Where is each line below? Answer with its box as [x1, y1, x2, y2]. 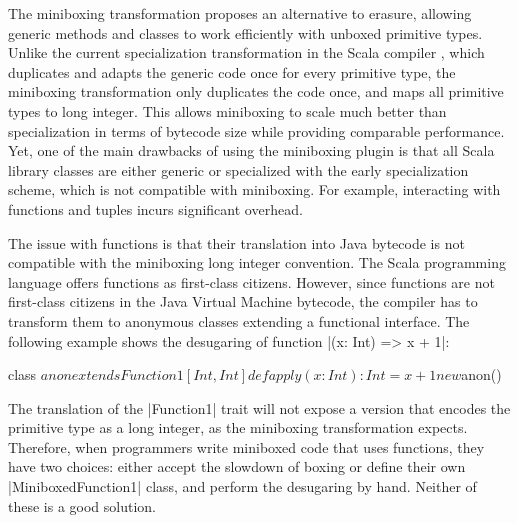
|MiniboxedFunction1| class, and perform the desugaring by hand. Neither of [8, 476, 477, 497]
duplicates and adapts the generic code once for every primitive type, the [8, 61, 456, 82]
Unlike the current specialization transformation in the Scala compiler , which [8, 42, 485, 63]
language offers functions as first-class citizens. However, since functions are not [8, 271, 495, 292]
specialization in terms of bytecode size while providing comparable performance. [8, 120, 505, 141]
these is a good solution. [8, 495, 157, 516]
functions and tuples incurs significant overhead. [8, 198, 303, 219]
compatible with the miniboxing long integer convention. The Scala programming [8, 252, 506, 273]
